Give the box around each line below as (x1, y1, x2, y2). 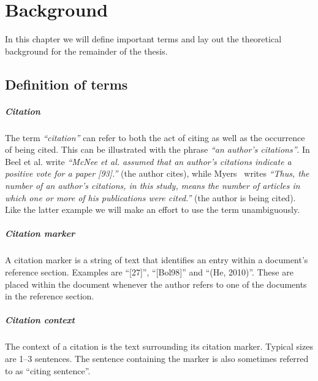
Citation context (5, 314, 75, 326)
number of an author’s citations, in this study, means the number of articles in (5, 179, 300, 192)
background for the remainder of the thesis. (5, 44, 168, 57)
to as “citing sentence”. (5, 364, 91, 377)
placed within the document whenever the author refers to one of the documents (5, 277, 307, 290)
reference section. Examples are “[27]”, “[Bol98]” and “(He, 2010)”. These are (5, 265, 293, 278)
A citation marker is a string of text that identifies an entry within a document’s (5, 253, 308, 266)
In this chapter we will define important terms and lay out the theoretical (5, 33, 282, 45)
